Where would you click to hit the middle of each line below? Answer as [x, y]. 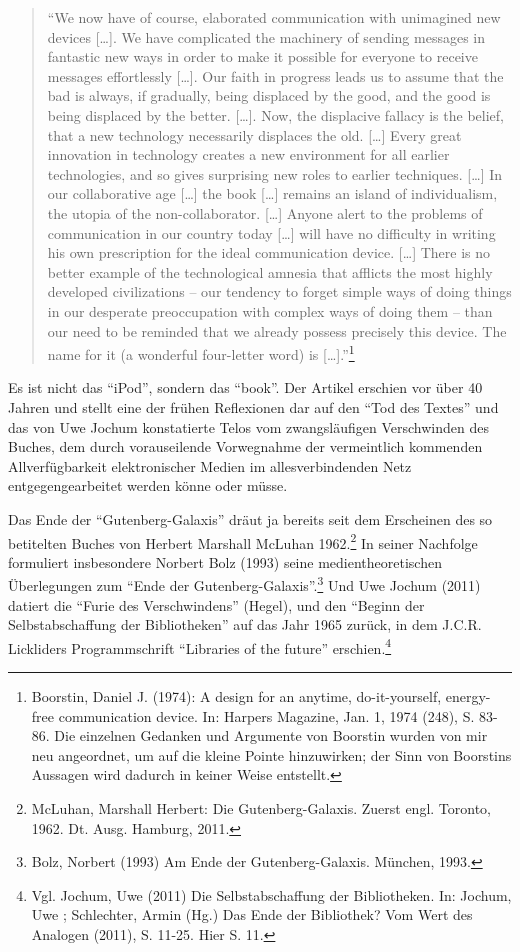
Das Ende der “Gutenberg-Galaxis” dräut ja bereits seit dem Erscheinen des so [250, 518]
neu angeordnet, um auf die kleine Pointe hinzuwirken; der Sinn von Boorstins [271, 754]
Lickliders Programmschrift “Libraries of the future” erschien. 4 [200, 646]
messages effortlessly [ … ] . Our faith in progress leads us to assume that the [275, 75]
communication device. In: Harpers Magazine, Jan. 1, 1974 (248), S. [266, 715]
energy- [468, 696]
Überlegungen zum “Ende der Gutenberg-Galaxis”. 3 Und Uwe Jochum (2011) [244, 583]
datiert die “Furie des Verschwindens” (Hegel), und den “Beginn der [216, 604]
